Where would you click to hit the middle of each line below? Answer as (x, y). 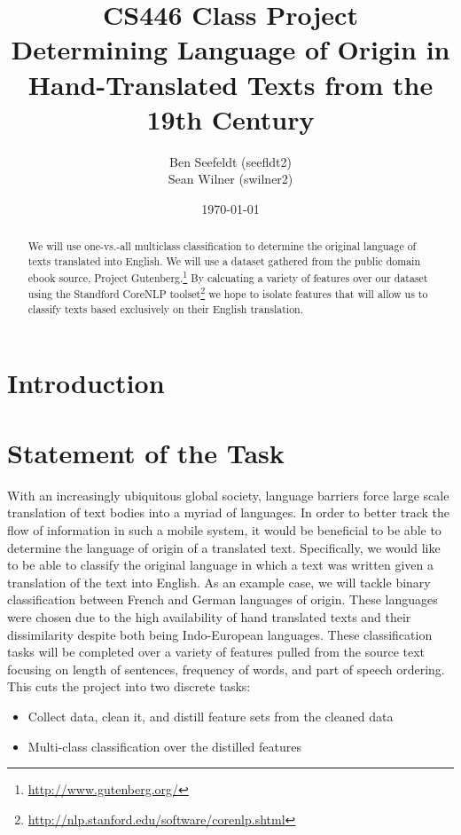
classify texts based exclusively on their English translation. (165, 308)
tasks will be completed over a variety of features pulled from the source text (216, 652)
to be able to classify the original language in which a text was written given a (220, 565)
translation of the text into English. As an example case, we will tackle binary (219, 582)
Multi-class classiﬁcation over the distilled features (164, 746)
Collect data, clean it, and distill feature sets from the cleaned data (211, 716)
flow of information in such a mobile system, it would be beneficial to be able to (224, 529)
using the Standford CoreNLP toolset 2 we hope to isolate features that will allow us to (228, 293)
